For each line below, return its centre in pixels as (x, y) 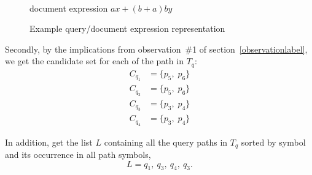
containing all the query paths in (166, 142)
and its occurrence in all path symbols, (78, 155)
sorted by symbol (273, 142)
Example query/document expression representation (127, 28)
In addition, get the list (49, 142)
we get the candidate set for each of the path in (94, 61)
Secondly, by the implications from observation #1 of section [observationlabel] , (156, 49)
